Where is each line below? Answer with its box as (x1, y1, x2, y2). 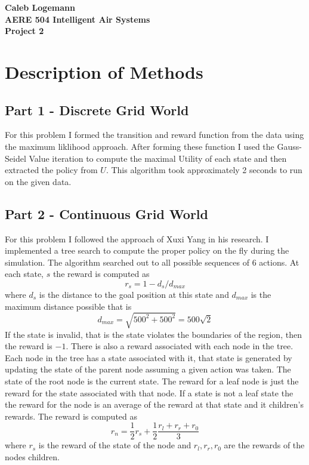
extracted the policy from (5, 164, 98, 176)
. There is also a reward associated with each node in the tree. (66, 340, 293, 352)
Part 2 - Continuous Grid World (5, 204, 208, 223)
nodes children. (5, 451, 60, 463)
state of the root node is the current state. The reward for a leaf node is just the (5, 375, 299, 387)
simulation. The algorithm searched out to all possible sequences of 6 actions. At (5, 255, 299, 268)
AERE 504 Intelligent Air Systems (5, 13, 150, 25)
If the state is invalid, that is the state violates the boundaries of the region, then (5, 328, 302, 340)
